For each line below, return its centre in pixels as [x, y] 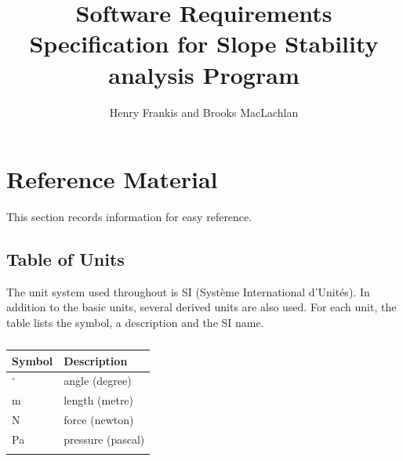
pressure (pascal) [104, 439]
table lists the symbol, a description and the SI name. [135, 323]
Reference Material [112, 179]
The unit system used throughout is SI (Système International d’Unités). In [188, 291]
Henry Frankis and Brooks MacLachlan [204, 112]
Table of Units [65, 259]
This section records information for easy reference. [129, 217]
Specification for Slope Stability [204, 44]
